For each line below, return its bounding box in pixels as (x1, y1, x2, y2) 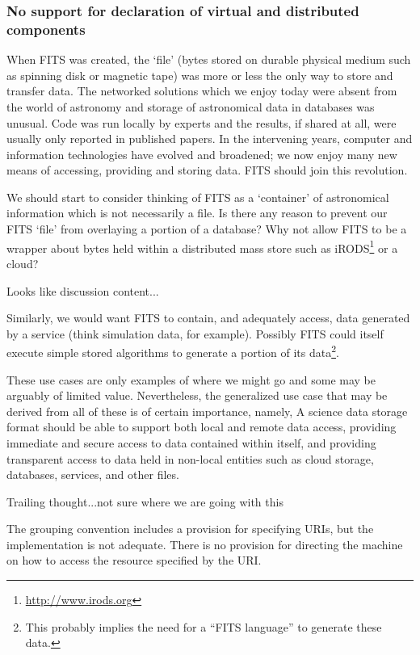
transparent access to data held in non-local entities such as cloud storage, (6, 450, 374, 467)
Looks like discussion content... (6, 282, 159, 299)
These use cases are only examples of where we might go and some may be (6, 371, 376, 388)
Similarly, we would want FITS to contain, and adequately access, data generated (6, 309, 410, 326)
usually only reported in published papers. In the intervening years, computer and (6, 130, 413, 147)
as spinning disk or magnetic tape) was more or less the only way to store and (6, 66, 393, 83)
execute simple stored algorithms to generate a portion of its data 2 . (6, 342, 339, 360)
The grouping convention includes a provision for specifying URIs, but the (6, 520, 374, 537)
